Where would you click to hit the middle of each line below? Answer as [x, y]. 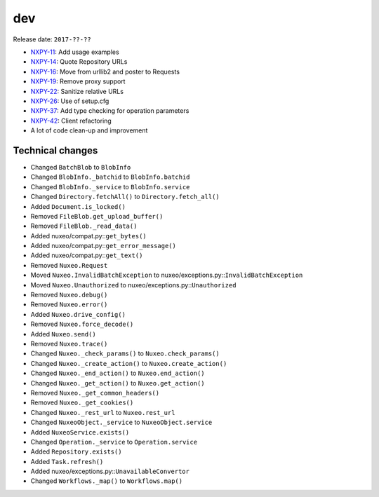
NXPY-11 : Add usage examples [75, 52]
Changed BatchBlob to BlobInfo [81, 167]
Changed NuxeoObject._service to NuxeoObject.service [121, 422]
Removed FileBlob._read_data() [84, 226]
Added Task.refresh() [67, 461]
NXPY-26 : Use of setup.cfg [70, 101]
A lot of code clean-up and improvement [89, 130]
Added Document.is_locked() [78, 206]
